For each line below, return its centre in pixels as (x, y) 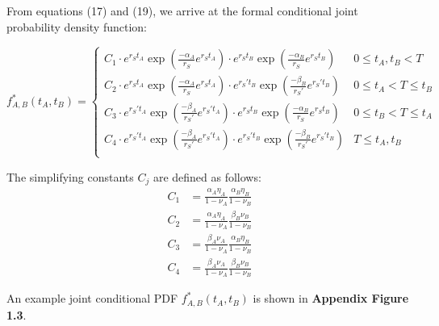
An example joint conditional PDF (92, 298)
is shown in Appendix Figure (331, 298)
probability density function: (77, 26)
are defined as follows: (207, 176)
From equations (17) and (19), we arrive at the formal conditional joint (182, 10)
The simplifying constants (70, 176)
